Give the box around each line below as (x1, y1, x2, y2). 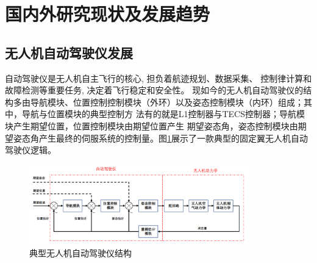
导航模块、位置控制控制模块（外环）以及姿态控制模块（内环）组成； (30, 95, 304, 108)
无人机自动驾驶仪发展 (5, 43, 133, 62)
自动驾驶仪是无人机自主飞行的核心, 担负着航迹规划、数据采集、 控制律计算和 (5, 71, 312, 84)
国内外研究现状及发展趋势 (5, 1, 210, 26)
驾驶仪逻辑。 (5, 143, 56, 156)
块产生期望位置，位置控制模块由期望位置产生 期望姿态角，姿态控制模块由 (5, 119, 298, 132)
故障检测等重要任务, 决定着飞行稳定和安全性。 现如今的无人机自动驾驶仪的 (5, 84, 304, 96)
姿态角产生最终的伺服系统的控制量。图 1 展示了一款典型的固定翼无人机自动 (13, 131, 308, 144)
